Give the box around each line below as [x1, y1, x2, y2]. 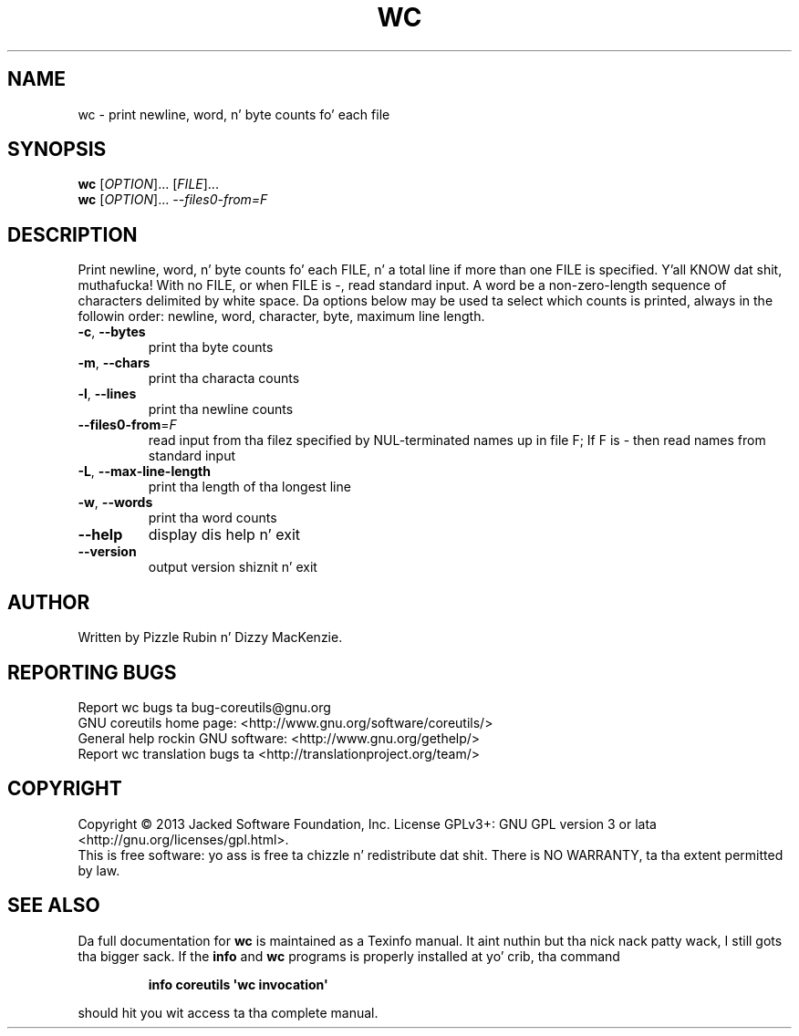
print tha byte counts [148, 339, 274, 356]
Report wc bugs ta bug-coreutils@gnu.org [78, 699, 331, 715]
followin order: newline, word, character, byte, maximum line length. [78, 308, 485, 325]
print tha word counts [148, 510, 277, 526]
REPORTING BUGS [7, 660, 177, 684]
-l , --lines [78, 386, 137, 402]
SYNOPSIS [7, 138, 107, 161]
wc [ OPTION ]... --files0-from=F [78, 192, 268, 208]
